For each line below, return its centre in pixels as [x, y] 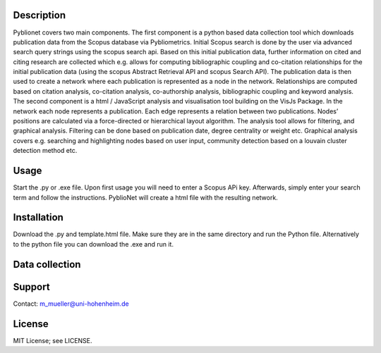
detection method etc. [45, 151]
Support [31, 286]
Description [40, 15]
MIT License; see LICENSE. [53, 340]
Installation [38, 217]
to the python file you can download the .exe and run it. [93, 244]
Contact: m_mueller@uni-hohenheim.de [71, 304]
